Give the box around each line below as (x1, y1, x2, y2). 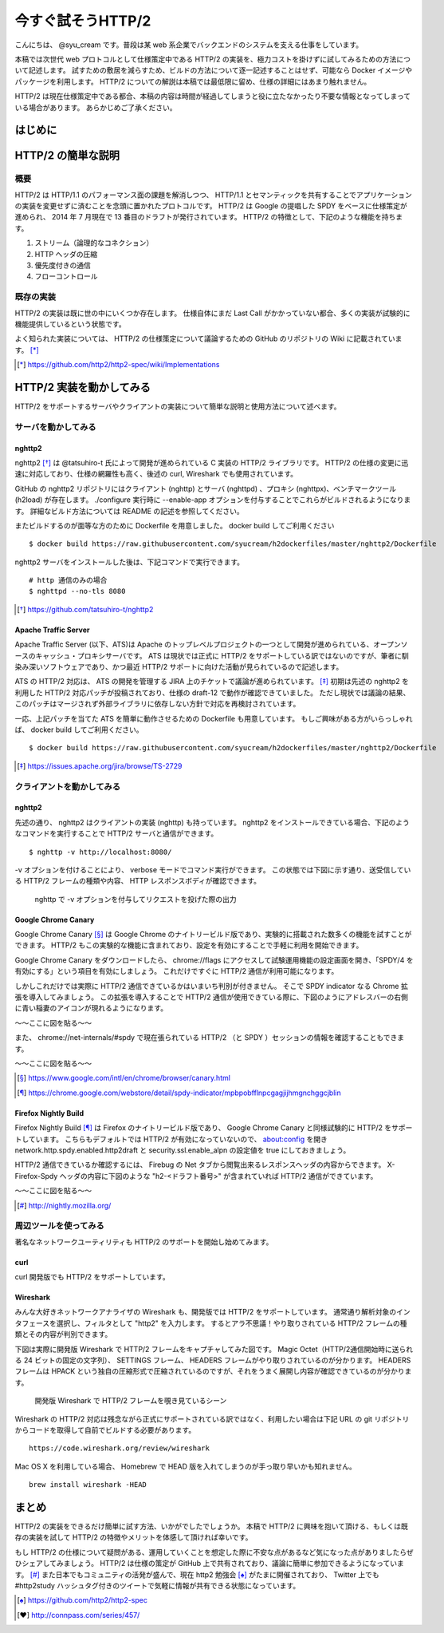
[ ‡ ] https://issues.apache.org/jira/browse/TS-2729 (17, 761, 183, 770)
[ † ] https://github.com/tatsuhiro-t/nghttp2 (17, 604, 154, 614)
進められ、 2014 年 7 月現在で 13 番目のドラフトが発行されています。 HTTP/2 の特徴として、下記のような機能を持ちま (14, 212, 403, 222)
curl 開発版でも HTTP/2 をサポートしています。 (14, 1272, 171, 1282)
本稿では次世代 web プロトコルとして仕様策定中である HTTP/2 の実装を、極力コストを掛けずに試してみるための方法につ (14, 54, 411, 64)
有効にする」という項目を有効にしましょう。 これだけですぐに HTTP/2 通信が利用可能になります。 (14, 967, 339, 976)
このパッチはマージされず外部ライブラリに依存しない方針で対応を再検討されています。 (14, 699, 301, 709)
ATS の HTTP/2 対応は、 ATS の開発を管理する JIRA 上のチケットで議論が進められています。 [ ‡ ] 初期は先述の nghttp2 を (14, 677, 410, 686)
